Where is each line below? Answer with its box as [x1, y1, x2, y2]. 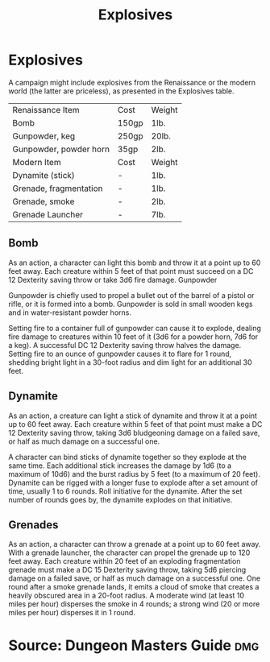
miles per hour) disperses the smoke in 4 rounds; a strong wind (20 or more [8, 599, 260, 609]
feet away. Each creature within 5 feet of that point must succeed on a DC [8, 266, 254, 275]
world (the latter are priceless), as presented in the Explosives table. [8, 86, 235, 96]
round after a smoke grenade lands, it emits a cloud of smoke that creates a [8, 582, 260, 592]
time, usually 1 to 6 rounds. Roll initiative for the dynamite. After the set [8, 486, 243, 496]
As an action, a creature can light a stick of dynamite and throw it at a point [8, 411, 258, 420]
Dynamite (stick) [12, 169, 75, 180]
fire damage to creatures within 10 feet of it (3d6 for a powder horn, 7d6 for [8, 332, 259, 341]
